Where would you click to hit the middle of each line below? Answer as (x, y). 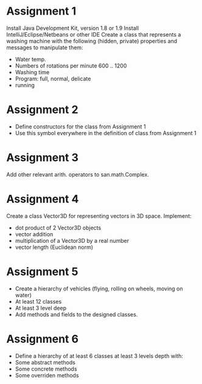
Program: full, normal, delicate (53, 79)
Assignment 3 (43, 158)
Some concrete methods (46, 369)
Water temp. (31, 59)
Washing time (32, 72)
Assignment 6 (43, 339)
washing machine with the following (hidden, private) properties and (92, 41)
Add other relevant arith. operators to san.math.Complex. (78, 174)
